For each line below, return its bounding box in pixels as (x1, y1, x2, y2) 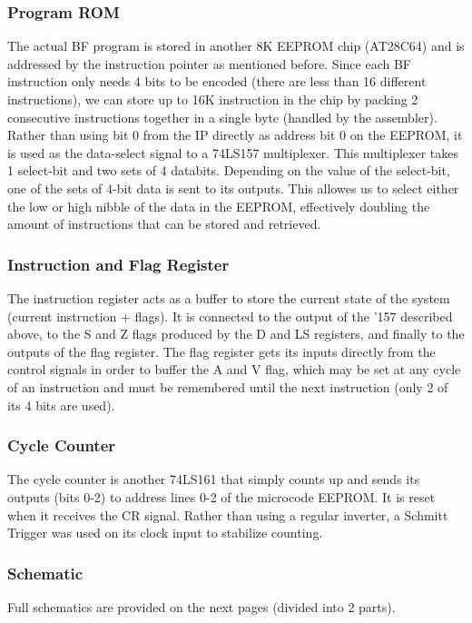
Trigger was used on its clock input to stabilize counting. (7, 523, 323, 542)
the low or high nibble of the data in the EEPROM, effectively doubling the (7, 196, 430, 215)
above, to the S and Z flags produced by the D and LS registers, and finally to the (7, 324, 465, 343)
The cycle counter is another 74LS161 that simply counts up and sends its (7, 470, 420, 489)
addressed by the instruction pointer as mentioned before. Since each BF (7, 54, 411, 73)
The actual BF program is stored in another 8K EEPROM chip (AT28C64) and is (7, 36, 465, 55)
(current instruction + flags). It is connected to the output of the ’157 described (7, 306, 453, 325)
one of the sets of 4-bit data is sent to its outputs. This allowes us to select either (7, 178, 459, 197)
